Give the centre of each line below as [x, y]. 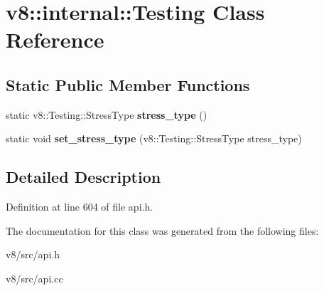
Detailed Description [83, 177]
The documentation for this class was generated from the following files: [162, 230]
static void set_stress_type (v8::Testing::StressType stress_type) [154, 138]
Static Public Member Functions [128, 84]
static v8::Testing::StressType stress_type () [107, 114]
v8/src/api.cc [34, 278]
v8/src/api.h [33, 254]
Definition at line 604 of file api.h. [80, 207]
